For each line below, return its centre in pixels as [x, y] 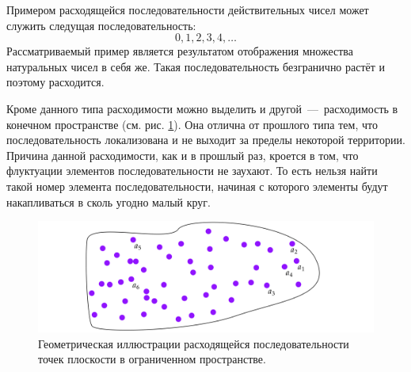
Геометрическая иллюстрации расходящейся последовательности [194, 343]
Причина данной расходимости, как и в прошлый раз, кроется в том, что [183, 155]
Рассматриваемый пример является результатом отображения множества [180, 51]
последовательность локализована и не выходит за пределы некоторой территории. [206, 140]
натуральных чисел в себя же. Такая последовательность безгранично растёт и [196, 66]
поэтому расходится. [55, 82]
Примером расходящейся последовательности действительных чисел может [188, 9]
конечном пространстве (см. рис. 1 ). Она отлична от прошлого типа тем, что [192, 124]
